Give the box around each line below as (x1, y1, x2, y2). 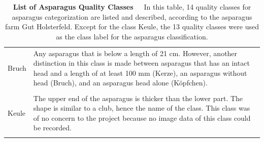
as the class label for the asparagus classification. (56, 31, 208, 41)
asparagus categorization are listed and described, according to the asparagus (12, 11, 252, 22)
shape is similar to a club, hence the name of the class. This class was (33, 103, 250, 113)
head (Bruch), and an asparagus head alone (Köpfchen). (33, 77, 208, 88)
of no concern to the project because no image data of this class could (33, 112, 251, 123)
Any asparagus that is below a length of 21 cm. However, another (33, 48, 238, 58)
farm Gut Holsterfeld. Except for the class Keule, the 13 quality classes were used (5, 21, 259, 32)
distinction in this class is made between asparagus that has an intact (33, 58, 250, 68)
